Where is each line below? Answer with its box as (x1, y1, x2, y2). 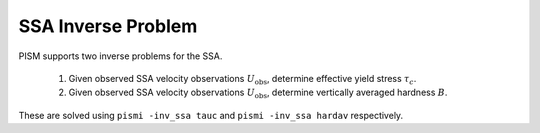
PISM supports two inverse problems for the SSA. (18, 50, 223, 62)
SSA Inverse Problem (18, 15, 198, 37)
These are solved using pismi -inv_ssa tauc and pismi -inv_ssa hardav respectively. (18, 109, 404, 121)
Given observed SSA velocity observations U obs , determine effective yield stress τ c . (68, 72, 417, 87)
